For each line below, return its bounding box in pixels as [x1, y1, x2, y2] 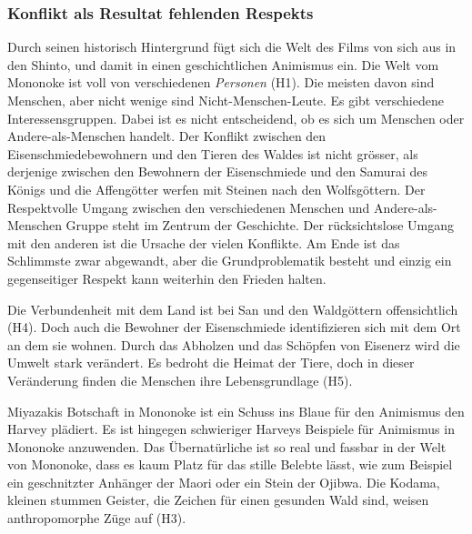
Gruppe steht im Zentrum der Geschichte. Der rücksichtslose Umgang [65, 216, 454, 235]
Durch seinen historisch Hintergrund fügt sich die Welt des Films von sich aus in [7, 37, 457, 56]
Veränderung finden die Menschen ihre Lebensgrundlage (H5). [7, 370, 353, 389]
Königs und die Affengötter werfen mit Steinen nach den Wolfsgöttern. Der [7, 179, 426, 198]
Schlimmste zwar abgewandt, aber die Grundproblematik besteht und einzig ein [7, 251, 452, 270]
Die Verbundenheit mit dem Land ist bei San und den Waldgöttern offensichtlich [7, 299, 458, 318]
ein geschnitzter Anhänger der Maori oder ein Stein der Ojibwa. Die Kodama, [7, 472, 440, 491]
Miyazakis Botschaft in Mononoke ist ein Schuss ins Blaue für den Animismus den [7, 401, 465, 420]
